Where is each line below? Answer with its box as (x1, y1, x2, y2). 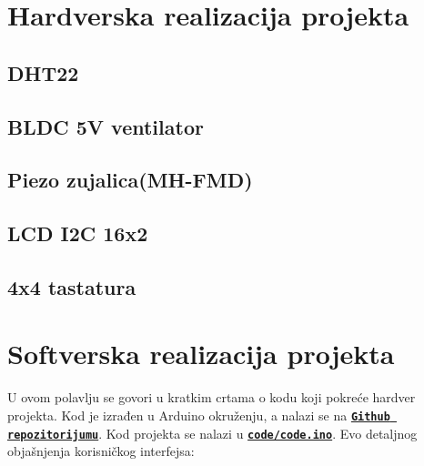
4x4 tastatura (7, 272, 136, 300)
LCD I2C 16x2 (7, 219, 148, 248)
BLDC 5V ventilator (7, 112, 204, 140)
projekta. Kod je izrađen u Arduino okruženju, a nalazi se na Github (7, 406, 390, 424)
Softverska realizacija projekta (7, 335, 395, 372)
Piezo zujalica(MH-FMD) (7, 166, 253, 194)
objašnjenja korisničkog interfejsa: (7, 441, 195, 461)
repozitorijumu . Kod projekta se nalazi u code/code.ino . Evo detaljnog (7, 423, 418, 442)
